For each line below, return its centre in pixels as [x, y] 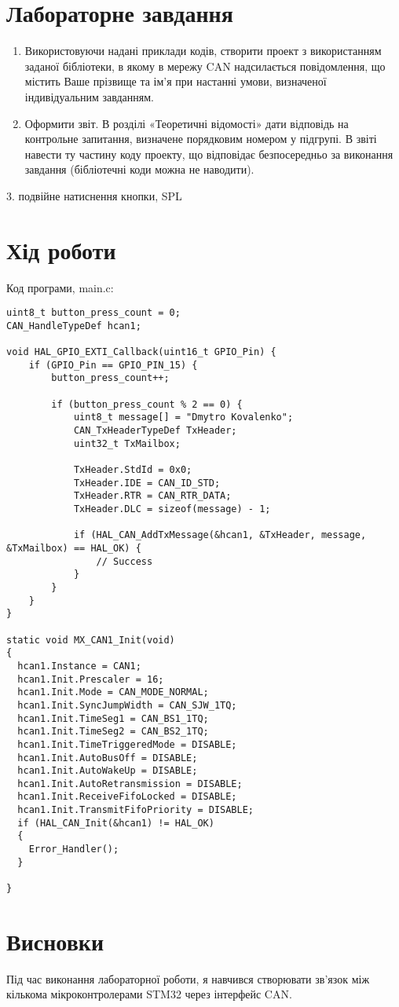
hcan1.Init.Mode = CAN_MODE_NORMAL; [113, 692]
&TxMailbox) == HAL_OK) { [74, 548]
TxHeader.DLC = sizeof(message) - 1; [172, 509]
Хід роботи [61, 249]
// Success [124, 561]
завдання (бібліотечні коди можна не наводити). [139, 169]
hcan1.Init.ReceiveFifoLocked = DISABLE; [127, 797]
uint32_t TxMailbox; [127, 443]
